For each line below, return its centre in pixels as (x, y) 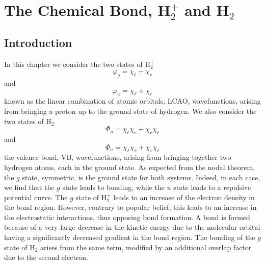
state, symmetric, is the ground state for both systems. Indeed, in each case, (141, 177)
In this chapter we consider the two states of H (77, 64)
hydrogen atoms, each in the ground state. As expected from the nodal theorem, (129, 167)
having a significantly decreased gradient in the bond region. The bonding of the (130, 237)
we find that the (29, 187)
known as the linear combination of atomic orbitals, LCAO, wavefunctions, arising (132, 101)
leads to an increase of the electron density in (184, 197)
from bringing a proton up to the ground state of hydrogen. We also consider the (130, 111)
